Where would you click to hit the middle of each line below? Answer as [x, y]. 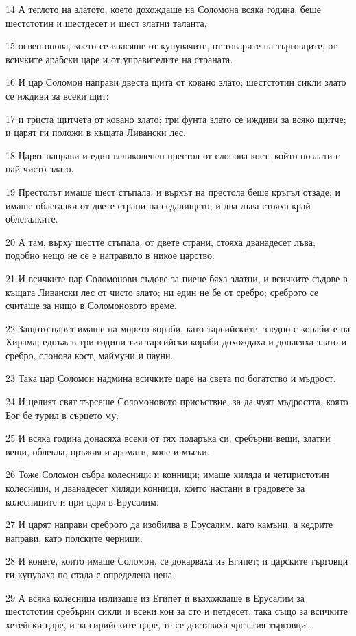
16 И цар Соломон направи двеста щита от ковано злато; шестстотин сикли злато [176, 82]
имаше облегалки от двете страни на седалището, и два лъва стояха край [158, 205]
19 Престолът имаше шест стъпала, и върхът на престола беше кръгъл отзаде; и [173, 191]
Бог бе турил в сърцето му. [62, 414]
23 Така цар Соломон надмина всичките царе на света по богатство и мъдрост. [171, 378]
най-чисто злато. [40, 169]
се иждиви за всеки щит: [57, 95]
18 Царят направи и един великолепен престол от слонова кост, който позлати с [173, 155]
